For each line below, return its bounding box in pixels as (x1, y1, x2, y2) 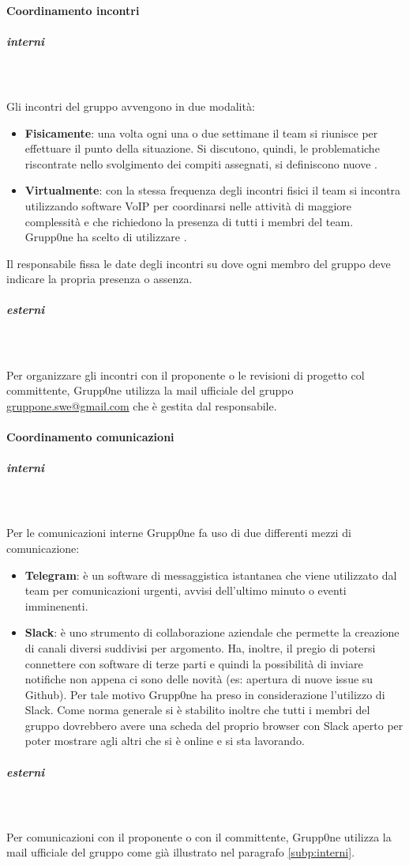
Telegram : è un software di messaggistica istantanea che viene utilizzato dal (24, 566, 397, 583)
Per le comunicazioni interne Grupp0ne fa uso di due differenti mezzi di (6, 524, 351, 541)
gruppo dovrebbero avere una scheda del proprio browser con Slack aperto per (24, 717, 403, 733)
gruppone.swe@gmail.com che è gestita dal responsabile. (6, 397, 277, 414)
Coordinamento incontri (6, 2, 140, 18)
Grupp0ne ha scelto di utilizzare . (24, 229, 187, 245)
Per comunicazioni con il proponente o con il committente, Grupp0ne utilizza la (6, 828, 392, 845)
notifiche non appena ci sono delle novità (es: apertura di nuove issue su (24, 671, 373, 687)
